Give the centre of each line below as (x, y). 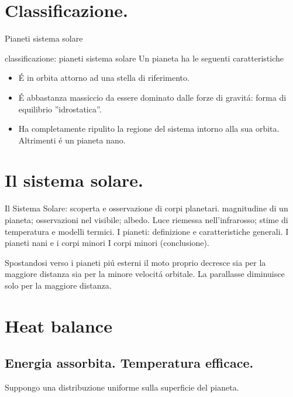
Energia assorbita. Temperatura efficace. (129, 363)
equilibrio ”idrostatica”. (60, 109)
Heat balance (58, 325)
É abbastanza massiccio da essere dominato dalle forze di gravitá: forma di (152, 97)
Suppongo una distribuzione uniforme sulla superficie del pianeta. (122, 387)
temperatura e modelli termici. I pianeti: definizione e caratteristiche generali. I (147, 231)
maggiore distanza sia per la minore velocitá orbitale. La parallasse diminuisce (145, 274)
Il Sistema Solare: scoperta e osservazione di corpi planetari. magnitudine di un (146, 208)
